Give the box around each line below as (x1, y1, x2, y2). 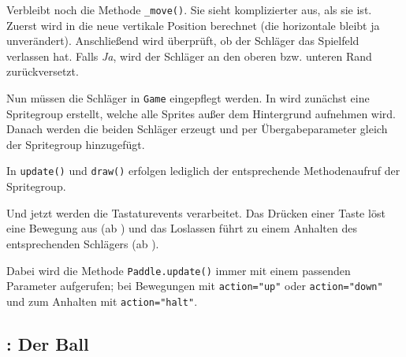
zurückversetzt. (6, 63, 79, 80)
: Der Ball (6, 331, 89, 355)
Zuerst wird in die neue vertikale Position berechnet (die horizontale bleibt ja (6, 17, 380, 33)
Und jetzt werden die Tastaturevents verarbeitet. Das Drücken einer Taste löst (6, 204, 386, 221)
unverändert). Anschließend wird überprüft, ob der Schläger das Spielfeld (6, 32, 359, 49)
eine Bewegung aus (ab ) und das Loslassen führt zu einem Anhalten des (6, 220, 357, 236)
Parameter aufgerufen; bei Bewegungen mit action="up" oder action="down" (6, 277, 383, 294)
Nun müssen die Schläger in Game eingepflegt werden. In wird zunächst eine (6, 90, 370, 106)
